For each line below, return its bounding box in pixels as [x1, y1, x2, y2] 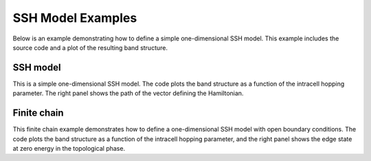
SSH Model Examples [12, 10, 137, 25]
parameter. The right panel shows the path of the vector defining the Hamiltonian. [12, 89, 244, 97]
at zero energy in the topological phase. [12, 144, 126, 152]
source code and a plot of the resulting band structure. [12, 43, 168, 51]
